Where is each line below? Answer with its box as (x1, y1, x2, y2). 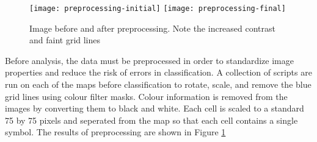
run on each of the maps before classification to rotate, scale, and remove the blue (5, 78, 312, 91)
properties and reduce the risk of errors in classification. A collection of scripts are (5, 66, 312, 79)
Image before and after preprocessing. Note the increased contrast (29, 21, 276, 34)
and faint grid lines (29, 34, 101, 46)
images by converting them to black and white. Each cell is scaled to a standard (5, 102, 304, 115)
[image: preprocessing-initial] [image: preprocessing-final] (29, 4, 286, 13)
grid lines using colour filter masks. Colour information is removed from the (5, 90, 288, 102)
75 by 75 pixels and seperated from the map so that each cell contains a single (5, 113, 298, 126)
